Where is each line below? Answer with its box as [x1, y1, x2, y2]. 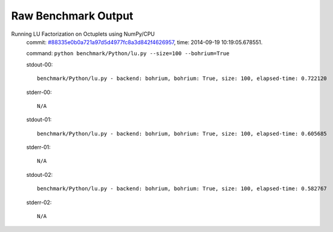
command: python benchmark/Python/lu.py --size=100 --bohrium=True [26, 50, 230, 57]
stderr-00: [26, 88, 52, 96]
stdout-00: [26, 61, 53, 68]
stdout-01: [26, 116, 52, 124]
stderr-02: [26, 199, 52, 206]
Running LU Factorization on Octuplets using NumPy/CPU [11, 30, 155, 38]
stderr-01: [26, 144, 51, 151]
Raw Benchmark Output [11, 9, 134, 22]
